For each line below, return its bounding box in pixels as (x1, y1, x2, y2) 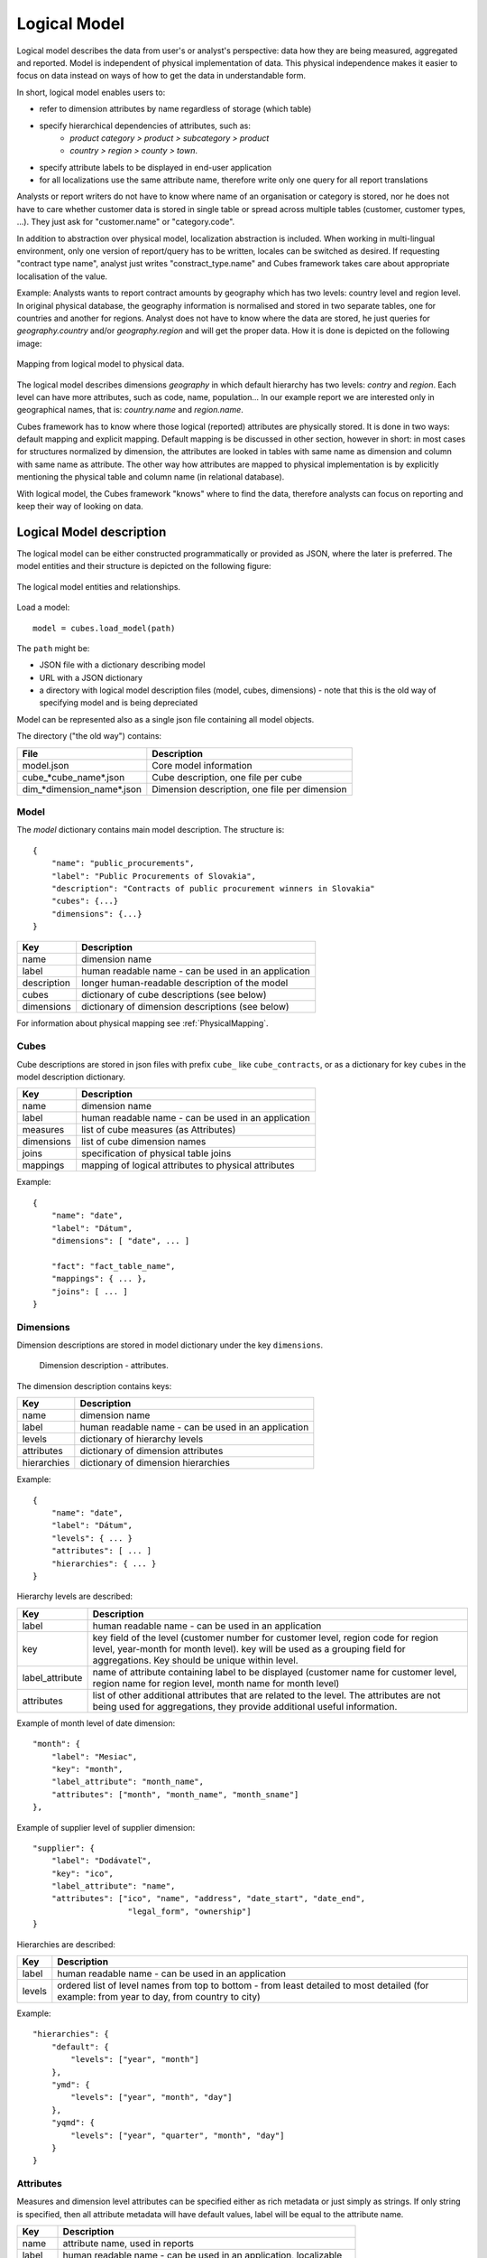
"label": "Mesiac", (51, 1751, 138, 1761)
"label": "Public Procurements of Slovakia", (51, 871, 257, 881)
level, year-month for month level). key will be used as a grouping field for (92, 1642, 406, 1655)
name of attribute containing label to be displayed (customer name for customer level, (92, 1666, 457, 1678)
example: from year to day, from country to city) (57, 1991, 261, 2003)
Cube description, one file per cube (152, 770, 302, 783)
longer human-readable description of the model (81, 976, 289, 989)
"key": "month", (51, 1764, 124, 1774)
